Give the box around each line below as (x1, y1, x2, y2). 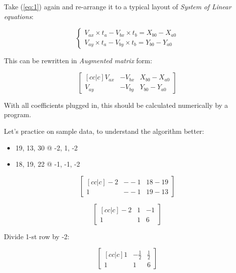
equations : (4, 11, 34, 21)
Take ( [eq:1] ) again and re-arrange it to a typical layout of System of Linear (4, 1, 232, 11)
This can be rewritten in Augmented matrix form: (4, 55, 152, 66)
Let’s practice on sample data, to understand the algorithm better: (4, 125, 204, 136)
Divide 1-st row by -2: (4, 231, 70, 241)
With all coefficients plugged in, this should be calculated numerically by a (4, 99, 228, 110)
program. (4, 109, 31, 120)
